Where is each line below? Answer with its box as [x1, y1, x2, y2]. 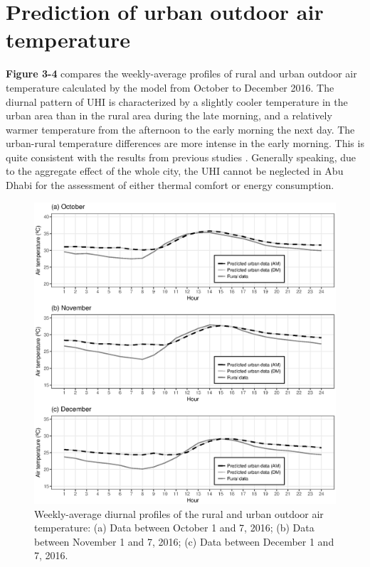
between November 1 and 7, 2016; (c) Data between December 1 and [34, 534, 334, 549]
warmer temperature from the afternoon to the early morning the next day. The [6, 121, 355, 136]
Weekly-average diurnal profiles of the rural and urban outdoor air [34, 506, 324, 521]
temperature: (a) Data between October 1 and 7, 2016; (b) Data [34, 520, 314, 535]
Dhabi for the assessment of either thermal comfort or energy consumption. [6, 178, 334, 193]
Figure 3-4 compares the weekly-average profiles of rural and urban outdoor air [6, 66, 357, 81]
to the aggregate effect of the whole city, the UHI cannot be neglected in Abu [6, 163, 344, 178]
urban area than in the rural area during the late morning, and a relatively [6, 108, 332, 123]
